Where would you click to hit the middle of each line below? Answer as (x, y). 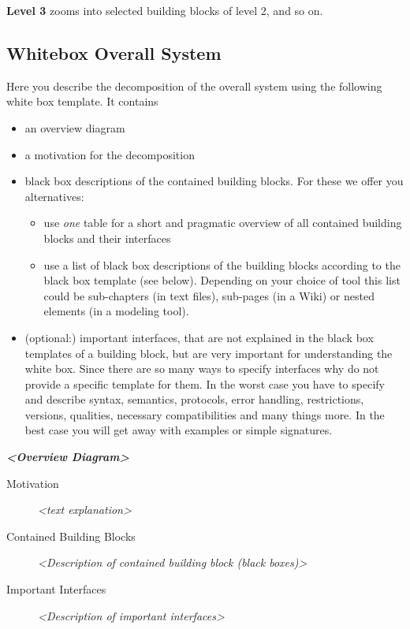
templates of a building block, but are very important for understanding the (209, 353)
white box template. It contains (82, 101)
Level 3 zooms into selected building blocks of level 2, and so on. (165, 10)
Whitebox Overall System (114, 52)
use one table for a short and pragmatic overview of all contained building (223, 223)
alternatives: (54, 196)
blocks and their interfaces (107, 238)
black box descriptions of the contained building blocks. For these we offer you (214, 181)
